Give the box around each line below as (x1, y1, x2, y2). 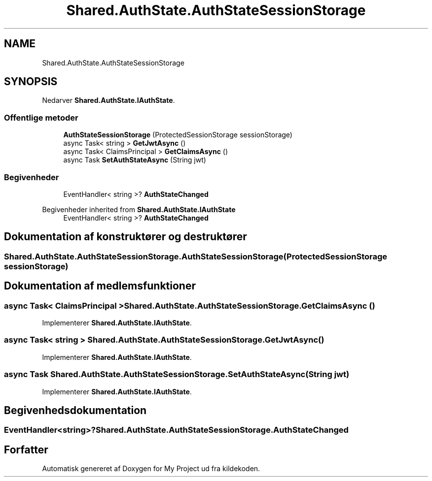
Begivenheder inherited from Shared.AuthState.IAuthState (42, 205, 236, 214)
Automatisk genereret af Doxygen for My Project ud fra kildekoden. (42, 464, 260, 473)
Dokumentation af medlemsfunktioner (4, 280, 196, 292)
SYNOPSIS (4, 75, 58, 88)
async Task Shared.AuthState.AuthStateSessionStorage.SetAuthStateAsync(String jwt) (4, 369, 350, 380)
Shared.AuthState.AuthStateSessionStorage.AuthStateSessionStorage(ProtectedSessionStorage (4, 251, 388, 261)
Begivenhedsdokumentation (4, 404, 147, 417)
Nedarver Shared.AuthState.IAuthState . (42, 96, 175, 105)
